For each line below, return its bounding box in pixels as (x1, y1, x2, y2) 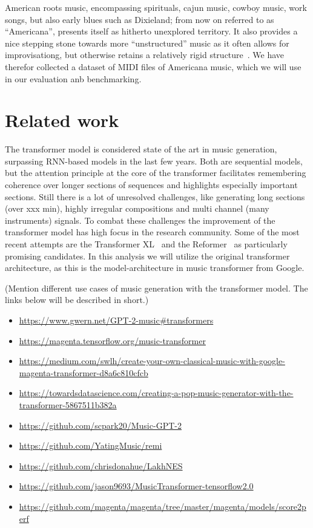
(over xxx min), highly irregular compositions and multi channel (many (5, 202, 269, 215)
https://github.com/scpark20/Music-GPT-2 (19, 419, 182, 431)
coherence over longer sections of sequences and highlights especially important (5, 178, 298, 191)
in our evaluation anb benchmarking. (5, 72, 142, 85)
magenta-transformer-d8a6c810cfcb (19, 366, 148, 379)
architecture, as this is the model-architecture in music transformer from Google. (5, 261, 305, 274)
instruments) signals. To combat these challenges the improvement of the (5, 213, 275, 226)
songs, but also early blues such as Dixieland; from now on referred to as (5, 13, 274, 25)
